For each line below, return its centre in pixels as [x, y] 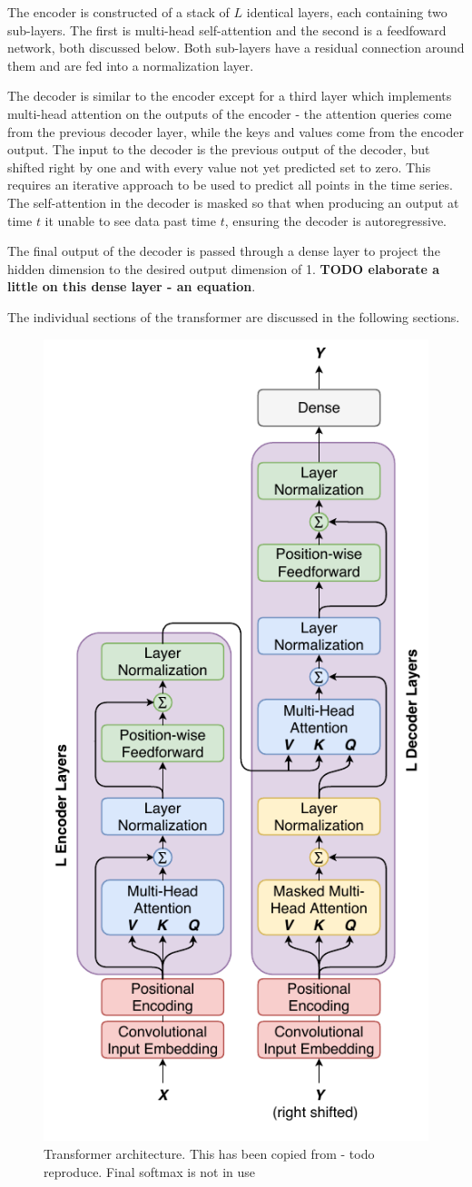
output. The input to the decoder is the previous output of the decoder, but [219, 149]
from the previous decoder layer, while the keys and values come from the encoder [236, 131]
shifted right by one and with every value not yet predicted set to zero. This [219, 167]
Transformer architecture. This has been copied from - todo [209, 1153]
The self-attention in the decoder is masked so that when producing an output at [233, 202]
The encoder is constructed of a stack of [118, 12]
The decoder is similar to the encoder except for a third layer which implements [230, 96]
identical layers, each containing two [347, 12]
